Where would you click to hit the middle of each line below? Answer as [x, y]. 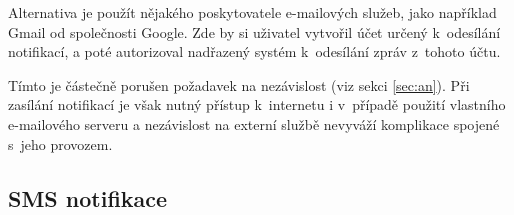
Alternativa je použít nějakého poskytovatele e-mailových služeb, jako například [252, 12]
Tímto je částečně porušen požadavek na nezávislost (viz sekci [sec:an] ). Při [239, 84]
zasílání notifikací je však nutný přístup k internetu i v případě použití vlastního [257, 104]
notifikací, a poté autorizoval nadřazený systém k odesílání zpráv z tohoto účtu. [254, 51]
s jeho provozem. [60, 143]
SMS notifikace [88, 197]
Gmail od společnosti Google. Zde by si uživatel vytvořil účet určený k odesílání [254, 31]
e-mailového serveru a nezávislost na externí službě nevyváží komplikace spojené [254, 123]
